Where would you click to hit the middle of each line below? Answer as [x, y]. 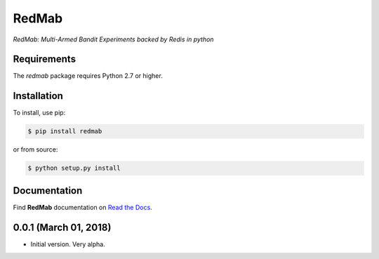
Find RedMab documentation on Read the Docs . [82, 207]
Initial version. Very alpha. [68, 244]
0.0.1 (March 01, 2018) [62, 227]
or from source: [35, 150]
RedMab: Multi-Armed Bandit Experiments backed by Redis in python [113, 39]
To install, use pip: [39, 113]
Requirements [45, 59]
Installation [38, 96]
